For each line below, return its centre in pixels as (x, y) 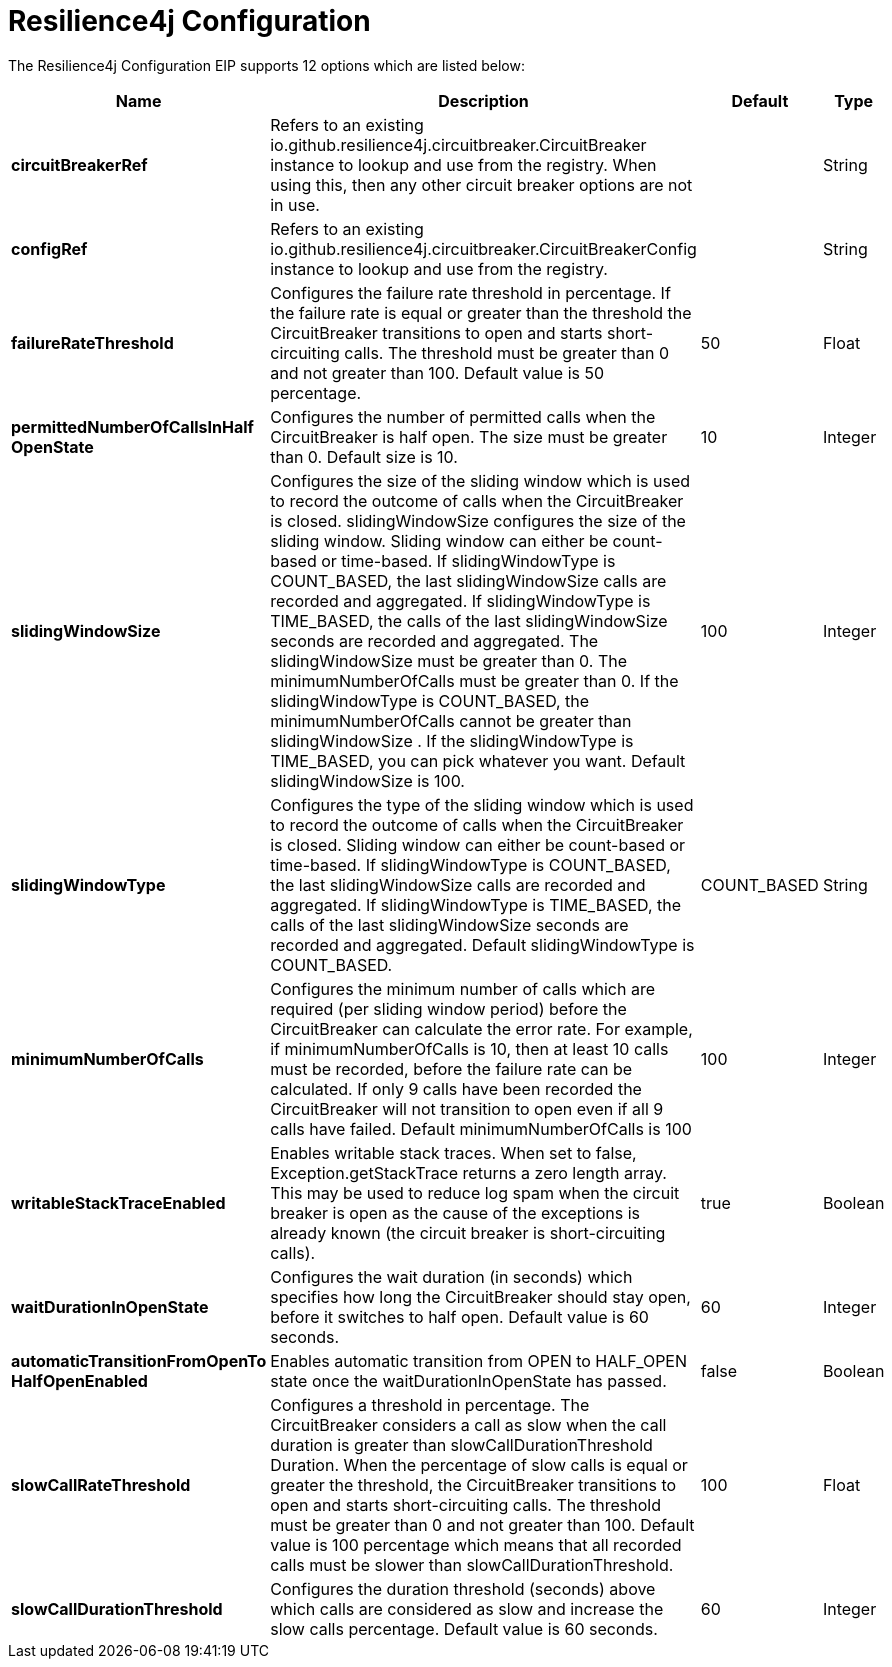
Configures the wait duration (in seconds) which (451, 1276)
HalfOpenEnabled (79, 1380)
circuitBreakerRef (79, 164)
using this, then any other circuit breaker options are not (481, 184)
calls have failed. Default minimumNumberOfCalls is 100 (481, 1128)
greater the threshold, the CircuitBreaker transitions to (473, 1484)
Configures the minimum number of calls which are (462, 988)
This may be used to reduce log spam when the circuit (475, 1192)
